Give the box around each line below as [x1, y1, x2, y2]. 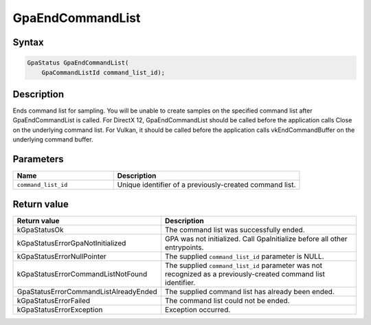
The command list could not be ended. [165, 295, 290, 305]
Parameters [12, 153, 64, 165]
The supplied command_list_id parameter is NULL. [165, 251, 324, 261]
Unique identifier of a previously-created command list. [117, 180, 296, 190]
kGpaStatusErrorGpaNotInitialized [16, 238, 126, 247]
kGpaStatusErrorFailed [16, 295, 91, 305]
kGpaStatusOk [16, 225, 65, 234]
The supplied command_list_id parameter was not [165, 260, 323, 270]
